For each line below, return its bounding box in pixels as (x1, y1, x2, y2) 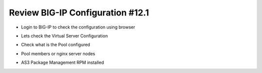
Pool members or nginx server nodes (21, 51, 96, 57)
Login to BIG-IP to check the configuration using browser (21, 24, 135, 30)
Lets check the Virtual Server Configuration (21, 33, 108, 39)
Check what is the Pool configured (21, 42, 90, 48)
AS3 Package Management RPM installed (21, 59, 104, 65)
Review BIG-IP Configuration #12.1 (9, 7, 149, 18)
